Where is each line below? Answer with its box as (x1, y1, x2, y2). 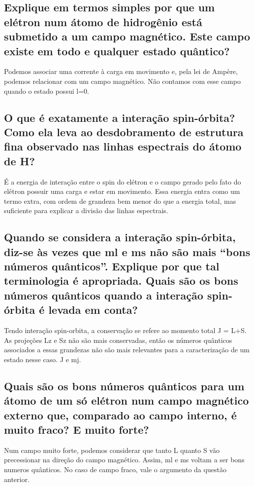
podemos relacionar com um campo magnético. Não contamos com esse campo (4, 75, 241, 86)
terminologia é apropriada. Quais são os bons (4, 273, 238, 288)
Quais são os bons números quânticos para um (4, 378, 245, 393)
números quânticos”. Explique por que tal (4, 259, 220, 274)
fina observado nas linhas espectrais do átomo (4, 139, 242, 154)
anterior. (4, 474, 30, 484)
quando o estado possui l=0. (4, 85, 89, 96)
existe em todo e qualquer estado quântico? (4, 43, 230, 58)
